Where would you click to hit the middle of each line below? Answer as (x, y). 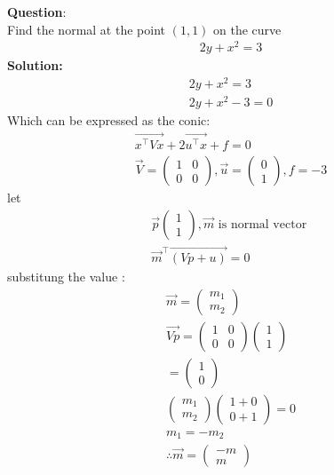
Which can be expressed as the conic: (109, 120)
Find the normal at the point (86, 29)
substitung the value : (66, 276)
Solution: (35, 65)
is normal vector (262, 224)
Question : (37, 12)
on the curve (247, 29)
